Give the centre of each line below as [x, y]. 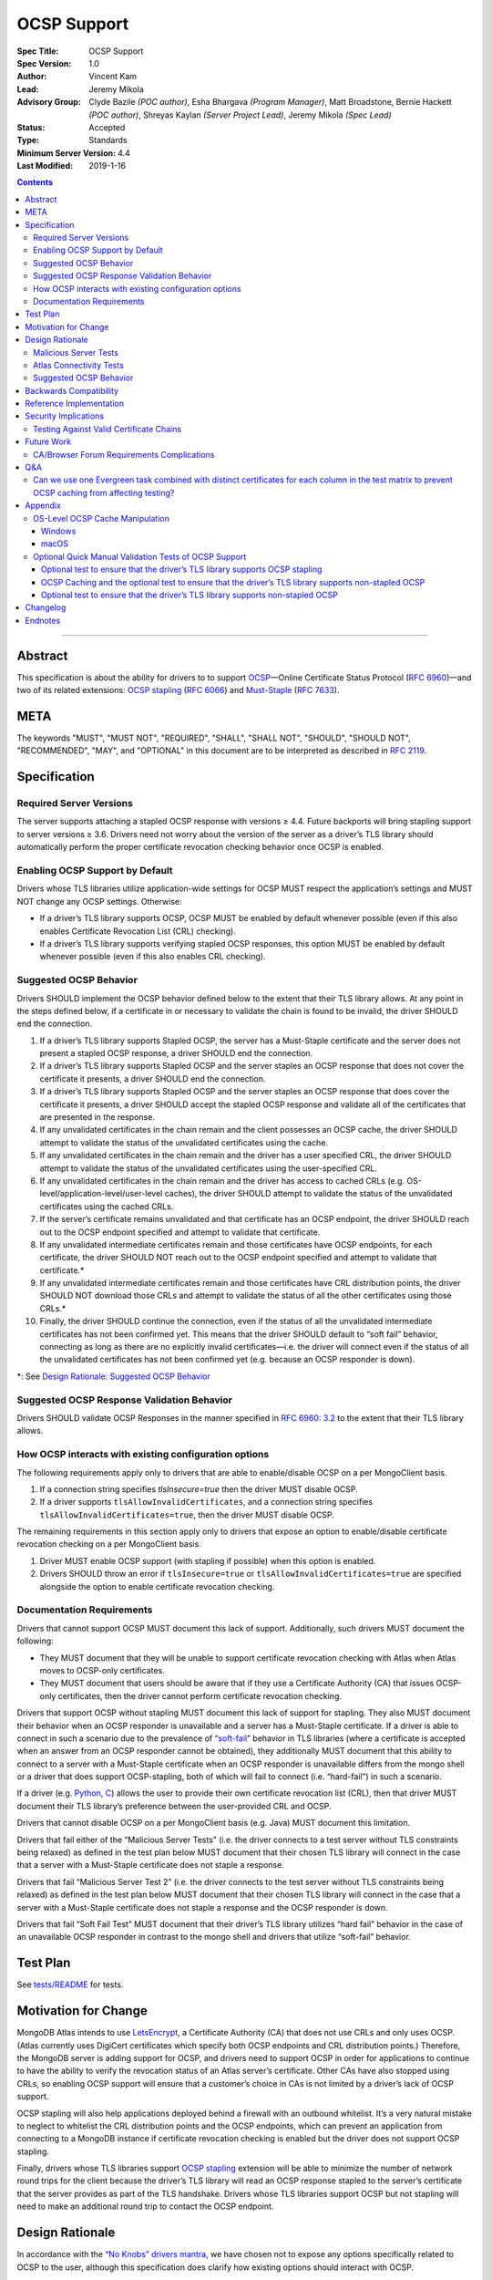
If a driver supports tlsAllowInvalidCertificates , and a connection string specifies [206, 1502]
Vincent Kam [113, 77]
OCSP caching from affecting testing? [104, 492]
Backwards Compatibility [72, 390]
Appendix [43, 505]
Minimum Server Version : [67, 153]
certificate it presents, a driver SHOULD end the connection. [153, 1078]
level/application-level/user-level [101, 1194]
